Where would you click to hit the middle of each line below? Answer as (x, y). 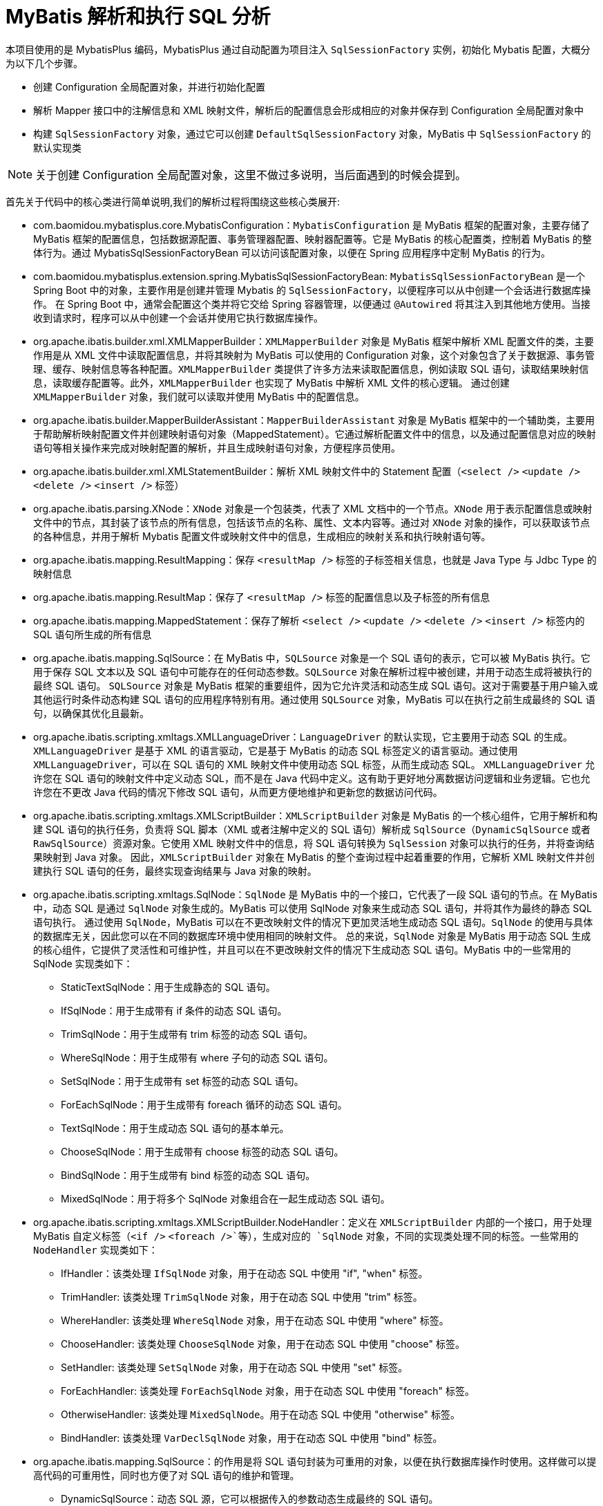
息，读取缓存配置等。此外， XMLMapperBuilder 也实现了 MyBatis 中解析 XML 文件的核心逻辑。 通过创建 (271, 382)
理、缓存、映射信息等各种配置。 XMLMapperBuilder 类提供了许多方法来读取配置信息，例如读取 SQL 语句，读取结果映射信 (311, 369)
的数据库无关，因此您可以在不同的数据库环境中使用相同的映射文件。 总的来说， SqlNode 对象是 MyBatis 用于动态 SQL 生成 (312, 936)
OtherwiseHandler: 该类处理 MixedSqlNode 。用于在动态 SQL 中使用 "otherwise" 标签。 (260, 1414)
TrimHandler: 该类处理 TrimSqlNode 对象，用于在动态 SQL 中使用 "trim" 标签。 (242, 1296)
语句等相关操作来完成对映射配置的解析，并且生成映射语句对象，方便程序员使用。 (217, 447)
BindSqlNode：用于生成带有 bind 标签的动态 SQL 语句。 (188, 1175)
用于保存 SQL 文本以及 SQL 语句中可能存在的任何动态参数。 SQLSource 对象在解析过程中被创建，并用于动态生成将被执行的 (313, 671)
